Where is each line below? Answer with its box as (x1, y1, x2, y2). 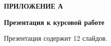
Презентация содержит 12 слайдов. (4, 33, 108, 43)
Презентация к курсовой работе (4, 17, 105, 27)
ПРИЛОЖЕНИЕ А (4, 1, 63, 11)
